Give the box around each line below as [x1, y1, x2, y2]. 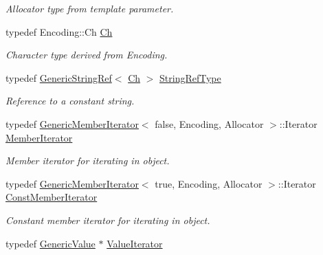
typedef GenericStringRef [5, 70, 112, 85]
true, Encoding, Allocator [155, 176, 263, 190]
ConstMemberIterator [5, 190, 98, 204]
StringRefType [159, 70, 221, 85]
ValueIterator [107, 236, 163, 250]
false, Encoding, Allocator [155, 116, 264, 131]
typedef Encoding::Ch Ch [5, 24, 113, 38]
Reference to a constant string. [5, 93, 135, 108]
